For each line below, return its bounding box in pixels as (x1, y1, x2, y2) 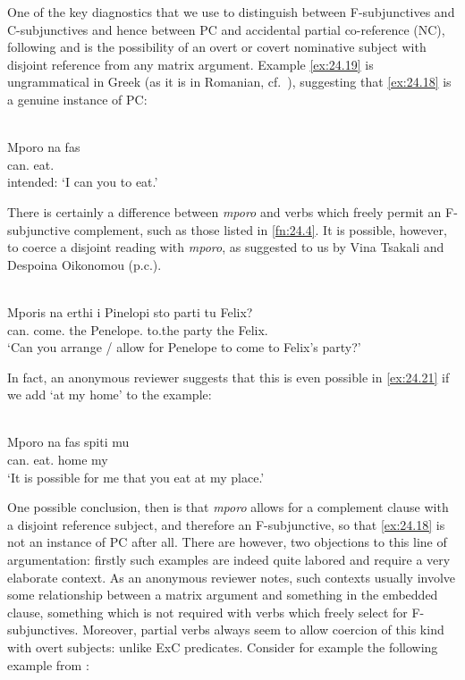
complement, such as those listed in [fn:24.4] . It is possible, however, (73, 220, 447, 239)
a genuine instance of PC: (7, 89, 148, 108)
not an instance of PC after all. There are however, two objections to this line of (7, 533, 447, 551)
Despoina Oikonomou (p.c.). (7, 255, 162, 273)
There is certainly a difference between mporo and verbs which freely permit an (7, 202, 442, 221)
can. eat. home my (7, 450, 108, 469)
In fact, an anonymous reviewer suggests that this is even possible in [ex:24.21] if (7, 367, 450, 386)
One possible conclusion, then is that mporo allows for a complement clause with (7, 498, 449, 516)
